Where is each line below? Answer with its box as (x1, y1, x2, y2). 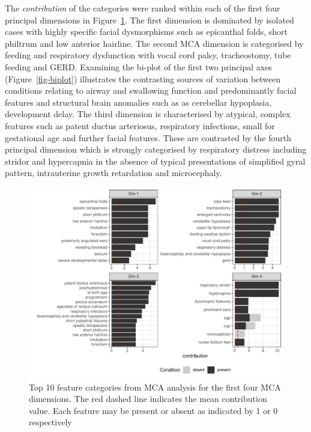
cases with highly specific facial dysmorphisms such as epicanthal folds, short (5, 25, 288, 38)
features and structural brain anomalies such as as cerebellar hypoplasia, (5, 96, 272, 108)
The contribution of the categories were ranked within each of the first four (5, 2, 280, 14)
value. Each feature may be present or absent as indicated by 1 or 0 (29, 404, 278, 416)
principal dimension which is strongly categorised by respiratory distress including (5, 143, 307, 156)
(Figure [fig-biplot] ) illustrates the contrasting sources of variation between (5, 72, 281, 85)
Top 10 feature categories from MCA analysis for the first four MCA (29, 380, 281, 393)
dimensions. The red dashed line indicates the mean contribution (29, 392, 267, 405)
